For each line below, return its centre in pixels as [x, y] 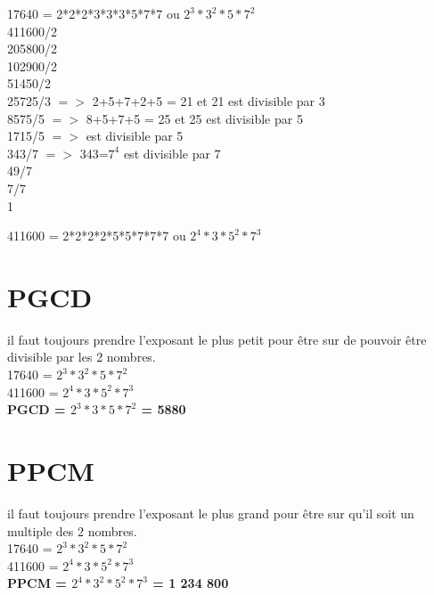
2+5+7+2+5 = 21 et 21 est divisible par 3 [209, 100]
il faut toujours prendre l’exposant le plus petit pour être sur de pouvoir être [217, 339]
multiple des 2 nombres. [72, 530]
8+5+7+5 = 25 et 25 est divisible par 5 [194, 118]
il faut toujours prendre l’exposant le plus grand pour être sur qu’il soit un [211, 513]
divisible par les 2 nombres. [82, 357]
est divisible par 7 [172, 153]
